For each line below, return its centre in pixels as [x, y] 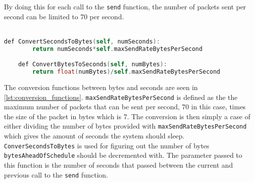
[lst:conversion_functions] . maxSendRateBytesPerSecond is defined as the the [121, 97]
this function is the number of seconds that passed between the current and [119, 165]
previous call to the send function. [56, 174]
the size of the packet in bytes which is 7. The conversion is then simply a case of [127, 116]
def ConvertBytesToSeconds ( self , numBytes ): [93, 65]
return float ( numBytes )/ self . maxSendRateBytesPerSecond [126, 72]
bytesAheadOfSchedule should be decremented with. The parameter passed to [123, 155]
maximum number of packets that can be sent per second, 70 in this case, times [125, 107]
